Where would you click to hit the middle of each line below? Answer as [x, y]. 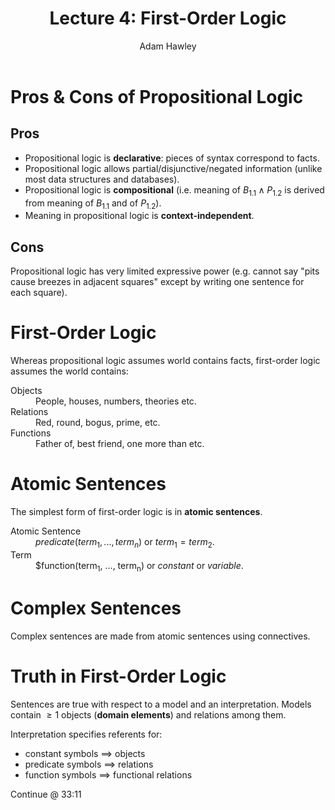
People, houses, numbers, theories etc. [116, 401]
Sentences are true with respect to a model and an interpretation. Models [161, 704]
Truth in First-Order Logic [118, 676]
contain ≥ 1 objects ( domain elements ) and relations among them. [148, 714]
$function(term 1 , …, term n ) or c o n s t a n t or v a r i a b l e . [139, 566]
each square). [39, 293]
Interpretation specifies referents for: [86, 734]
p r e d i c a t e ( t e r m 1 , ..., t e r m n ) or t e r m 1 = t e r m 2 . [125, 543]
